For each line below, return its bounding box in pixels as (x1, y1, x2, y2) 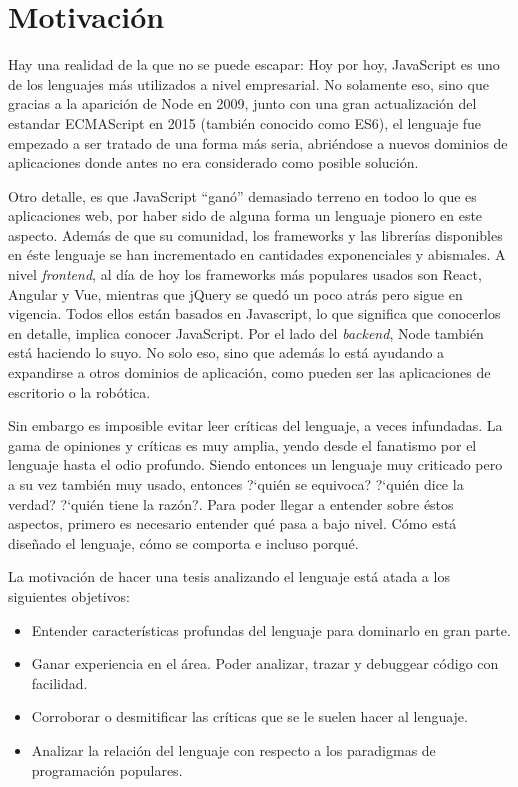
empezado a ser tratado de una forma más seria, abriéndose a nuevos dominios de (8, 132, 508, 153)
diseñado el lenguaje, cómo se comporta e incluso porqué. (8, 532, 359, 553)
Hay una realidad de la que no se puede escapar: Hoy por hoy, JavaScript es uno (8, 54, 500, 75)
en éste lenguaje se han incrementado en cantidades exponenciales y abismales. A (8, 244, 506, 265)
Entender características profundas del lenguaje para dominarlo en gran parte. (31, 619, 511, 640)
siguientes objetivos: (8, 585, 130, 606)
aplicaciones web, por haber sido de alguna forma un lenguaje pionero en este (8, 205, 483, 226)
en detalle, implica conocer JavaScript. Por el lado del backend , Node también (8, 322, 484, 343)
